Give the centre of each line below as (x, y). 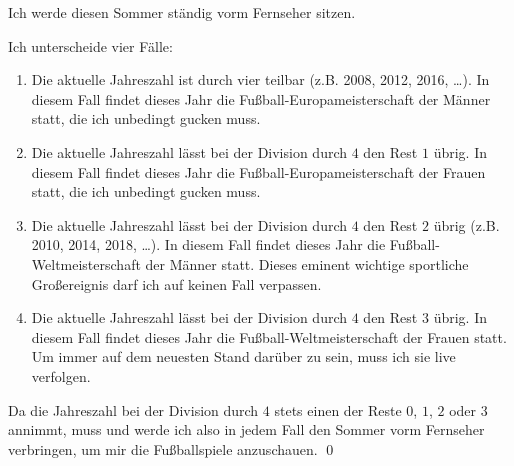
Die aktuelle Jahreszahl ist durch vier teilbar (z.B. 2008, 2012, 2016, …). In (260, 79)
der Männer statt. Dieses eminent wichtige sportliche (307, 263)
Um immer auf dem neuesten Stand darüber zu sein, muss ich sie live (243, 356)
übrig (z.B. (466, 224)
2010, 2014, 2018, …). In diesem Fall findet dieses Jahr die (208, 244)
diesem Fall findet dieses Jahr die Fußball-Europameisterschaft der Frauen (258, 171)
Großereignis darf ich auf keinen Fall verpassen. (176, 283)
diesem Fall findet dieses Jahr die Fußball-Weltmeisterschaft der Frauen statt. (269, 336)
